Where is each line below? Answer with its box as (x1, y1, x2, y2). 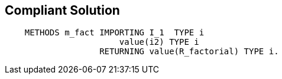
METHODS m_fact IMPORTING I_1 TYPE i (24, 28, 205, 38)
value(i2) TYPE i (119, 37, 199, 47)
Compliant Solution (5, 3, 120, 18)
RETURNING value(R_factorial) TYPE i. (99, 47, 279, 57)
